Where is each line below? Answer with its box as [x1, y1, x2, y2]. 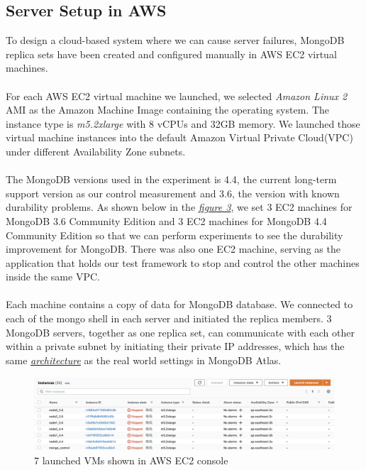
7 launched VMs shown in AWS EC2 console [34, 452, 228, 467]
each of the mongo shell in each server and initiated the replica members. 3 [6, 311, 332, 326]
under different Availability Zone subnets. [6, 143, 186, 158]
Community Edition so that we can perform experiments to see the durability [6, 227, 343, 242]
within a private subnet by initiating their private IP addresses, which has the [6, 339, 345, 354]
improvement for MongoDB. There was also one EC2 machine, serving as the [6, 241, 340, 256]
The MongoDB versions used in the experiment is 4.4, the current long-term [6, 172, 337, 187]
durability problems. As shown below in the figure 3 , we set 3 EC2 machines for [6, 200, 353, 214]
